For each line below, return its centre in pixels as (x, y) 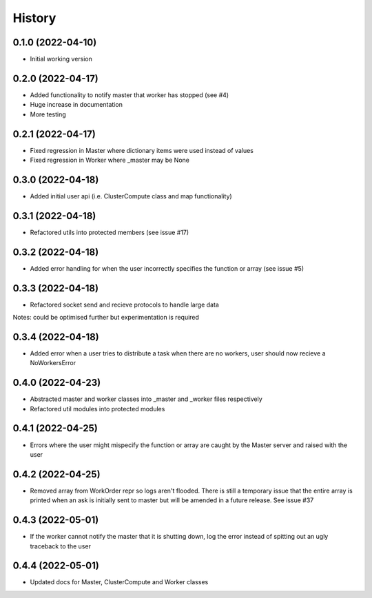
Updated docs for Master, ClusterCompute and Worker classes (119, 582)
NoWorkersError (53, 363)
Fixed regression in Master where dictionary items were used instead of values (142, 150)
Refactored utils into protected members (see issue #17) (110, 232)
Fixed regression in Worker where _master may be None (110, 160)
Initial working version (61, 59)
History (34, 18)
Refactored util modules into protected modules (97, 409)
